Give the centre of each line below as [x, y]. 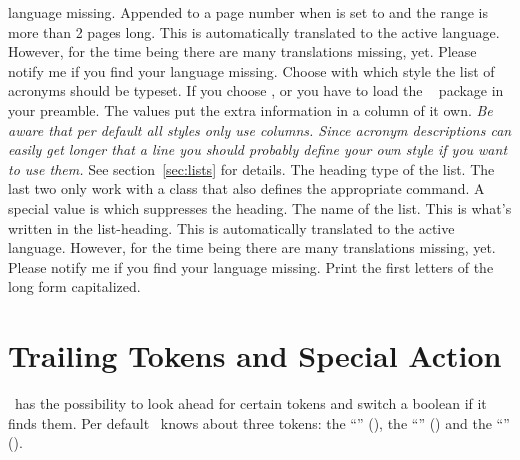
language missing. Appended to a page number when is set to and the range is [248, 12]
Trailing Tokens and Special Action [255, 355]
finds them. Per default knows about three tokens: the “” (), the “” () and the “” [259, 422]
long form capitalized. [74, 286]
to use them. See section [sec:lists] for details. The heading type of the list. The [251, 168]
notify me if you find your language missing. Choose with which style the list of [251, 70]
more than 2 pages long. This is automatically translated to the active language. [254, 31]
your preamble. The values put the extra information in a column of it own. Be [250, 109]
